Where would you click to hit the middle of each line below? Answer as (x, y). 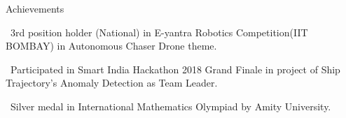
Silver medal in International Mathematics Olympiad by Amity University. (171, 106)
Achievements (35, 8)
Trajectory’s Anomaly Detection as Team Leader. (112, 83)
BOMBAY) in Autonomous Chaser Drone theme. (111, 46)
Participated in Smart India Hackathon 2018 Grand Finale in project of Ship (175, 69)
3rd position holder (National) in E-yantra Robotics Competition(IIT (159, 32)
